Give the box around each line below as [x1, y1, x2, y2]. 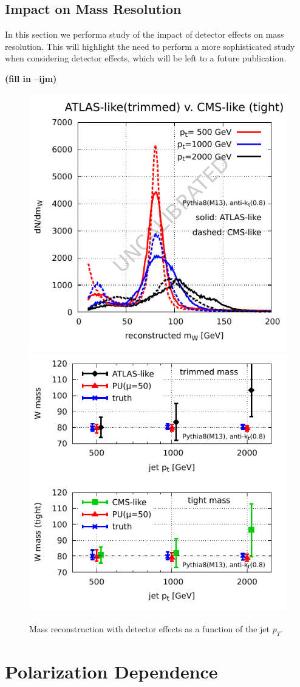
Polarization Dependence [5, 658, 218, 683]
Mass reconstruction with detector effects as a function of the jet [29, 622, 270, 635]
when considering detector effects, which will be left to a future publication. [5, 52, 287, 64]
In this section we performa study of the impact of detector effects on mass [5, 28, 284, 41]
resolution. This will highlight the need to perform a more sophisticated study [5, 40, 295, 52]
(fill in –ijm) [5, 72, 57, 85]
